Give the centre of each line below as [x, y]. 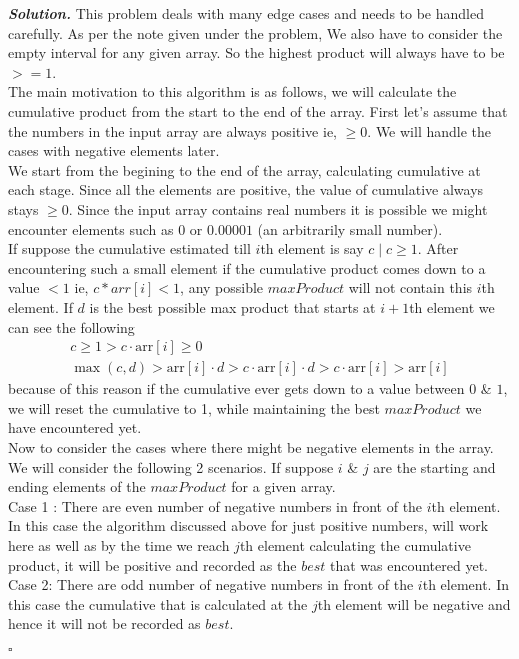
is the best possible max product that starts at [232, 306]
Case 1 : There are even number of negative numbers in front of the [215, 505]
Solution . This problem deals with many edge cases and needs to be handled [246, 13]
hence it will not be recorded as [104, 623]
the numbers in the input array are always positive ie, [172, 130]
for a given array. [283, 486]
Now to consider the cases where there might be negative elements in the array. [251, 446]
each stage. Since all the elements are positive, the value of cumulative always [246, 189]
